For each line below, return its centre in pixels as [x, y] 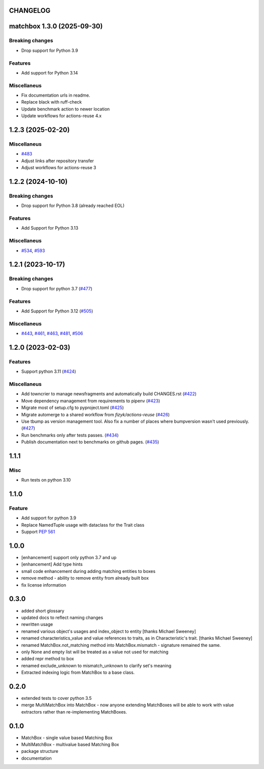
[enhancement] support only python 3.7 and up [69, 558]
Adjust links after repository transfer [57, 161]
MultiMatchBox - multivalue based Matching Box [70, 744]
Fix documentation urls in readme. [56, 95]
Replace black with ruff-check [52, 102]
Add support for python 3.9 [49, 518]
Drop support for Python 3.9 [50, 50]
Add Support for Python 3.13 [50, 228]
